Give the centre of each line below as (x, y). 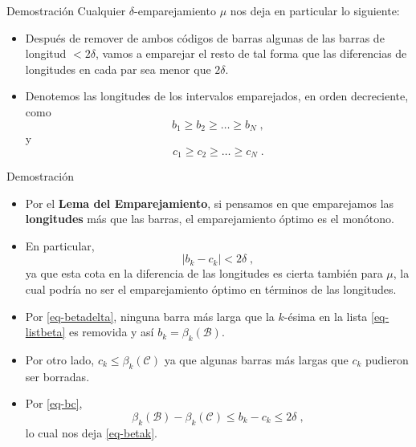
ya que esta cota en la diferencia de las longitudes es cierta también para (204, 273)
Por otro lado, (60, 360)
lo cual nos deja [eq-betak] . (92, 432)
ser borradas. (57, 376)
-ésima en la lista (326, 316)
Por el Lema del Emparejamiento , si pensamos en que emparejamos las (210, 203)
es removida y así (111, 332)
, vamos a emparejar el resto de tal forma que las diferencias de (251, 53)
